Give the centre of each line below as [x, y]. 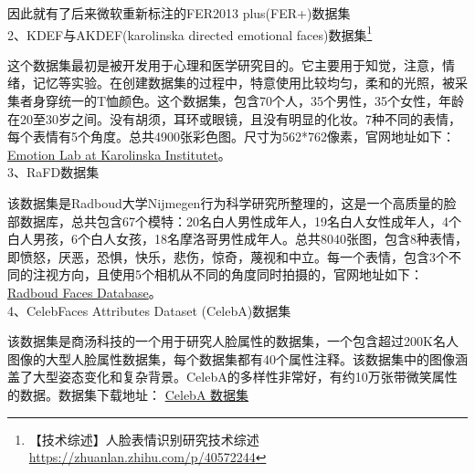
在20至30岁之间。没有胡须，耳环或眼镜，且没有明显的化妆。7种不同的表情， [234, 118]
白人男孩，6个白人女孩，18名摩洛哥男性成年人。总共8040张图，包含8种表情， [237, 239]
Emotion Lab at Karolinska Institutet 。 [119, 154]
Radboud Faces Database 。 [84, 292]
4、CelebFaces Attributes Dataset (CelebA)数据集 [149, 310]
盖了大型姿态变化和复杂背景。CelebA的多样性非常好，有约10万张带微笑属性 [232, 377]
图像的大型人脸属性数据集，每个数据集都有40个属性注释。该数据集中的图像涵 [237, 358]
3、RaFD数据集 [53, 172]
